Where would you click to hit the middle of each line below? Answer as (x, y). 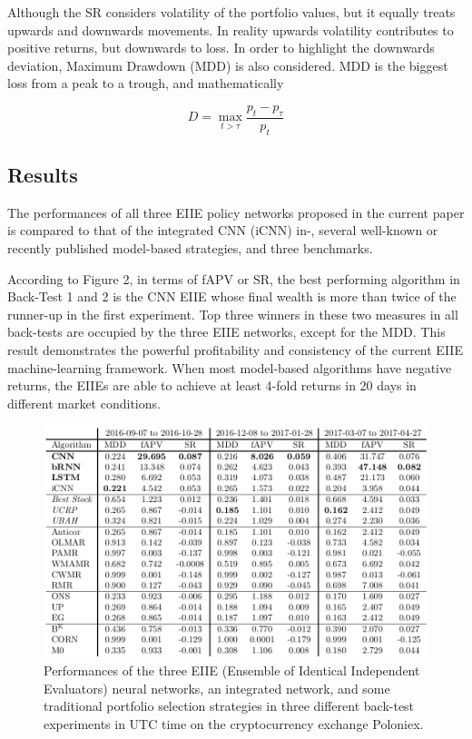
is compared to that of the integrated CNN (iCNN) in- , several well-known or (223, 230)
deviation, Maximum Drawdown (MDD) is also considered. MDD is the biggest (228, 65)
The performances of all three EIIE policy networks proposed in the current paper (236, 212)
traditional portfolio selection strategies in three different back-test (229, 706)
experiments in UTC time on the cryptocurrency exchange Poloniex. (234, 723)
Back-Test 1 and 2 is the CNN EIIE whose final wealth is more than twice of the (232, 296)
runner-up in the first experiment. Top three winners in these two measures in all (233, 314)
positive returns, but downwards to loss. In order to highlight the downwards (221, 48)
